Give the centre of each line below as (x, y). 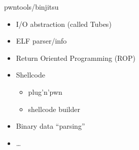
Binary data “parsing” (50, 126)
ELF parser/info (41, 41)
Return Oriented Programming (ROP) (76, 58)
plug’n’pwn (45, 91)
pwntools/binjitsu (31, 7)
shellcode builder (54, 109)
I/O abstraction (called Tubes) (64, 24)
